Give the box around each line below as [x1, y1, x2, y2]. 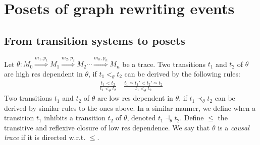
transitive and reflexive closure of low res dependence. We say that [4, 122, 210, 132]
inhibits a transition [44, 112, 106, 123]
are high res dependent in [4, 68, 83, 79]
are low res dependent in [97, 93, 173, 103]
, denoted [127, 112, 156, 123]
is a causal [218, 122, 249, 132]
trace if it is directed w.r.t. [4, 132, 86, 142]
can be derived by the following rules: [124, 68, 240, 79]
